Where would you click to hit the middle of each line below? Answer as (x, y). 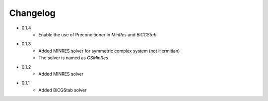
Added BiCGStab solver (63, 90)
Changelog (32, 13)
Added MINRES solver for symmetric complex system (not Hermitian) (109, 51)
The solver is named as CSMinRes (73, 58)
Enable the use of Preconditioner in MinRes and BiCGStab (98, 34)
